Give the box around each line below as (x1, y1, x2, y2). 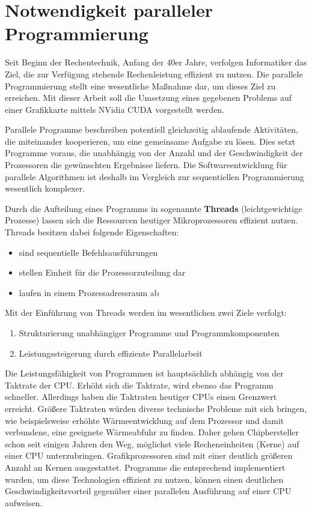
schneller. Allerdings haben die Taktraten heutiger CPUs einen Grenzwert (5, 390, 277, 403)
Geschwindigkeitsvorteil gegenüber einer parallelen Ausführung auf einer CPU (5, 485, 292, 497)
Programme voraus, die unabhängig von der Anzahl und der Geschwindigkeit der (5, 147, 303, 159)
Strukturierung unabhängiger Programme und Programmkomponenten (19, 327, 280, 339)
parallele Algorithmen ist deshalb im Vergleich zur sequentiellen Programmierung (5, 170, 304, 183)
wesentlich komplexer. (5, 182, 85, 195)
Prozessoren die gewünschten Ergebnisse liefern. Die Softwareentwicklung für (5, 159, 287, 171)
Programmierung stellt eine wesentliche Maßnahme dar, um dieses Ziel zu (5, 79, 276, 92)
